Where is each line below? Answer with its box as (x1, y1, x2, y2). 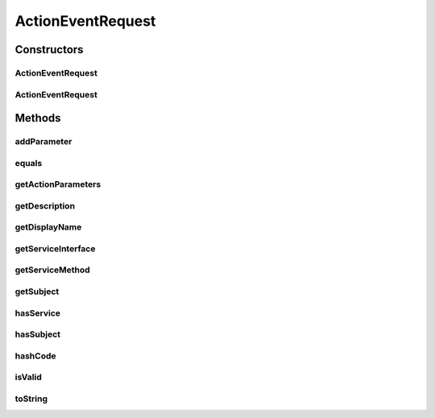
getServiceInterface (14, 242, 96, 254)
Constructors (14, 43, 84, 56)
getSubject (14, 286, 60, 297)
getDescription (14, 200, 76, 211)
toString (14, 393, 48, 404)
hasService (14, 307, 60, 318)
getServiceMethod (14, 264, 90, 275)
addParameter (14, 136, 72, 147)
